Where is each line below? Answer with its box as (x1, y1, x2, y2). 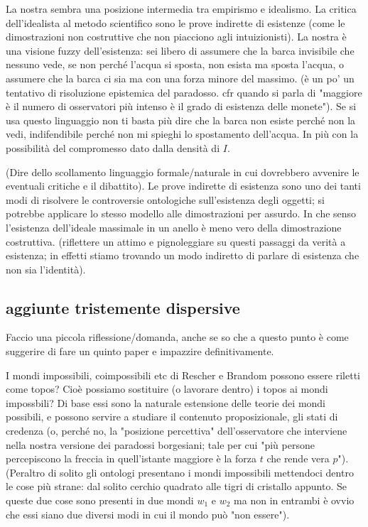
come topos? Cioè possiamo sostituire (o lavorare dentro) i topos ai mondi (6, 381, 328, 396)
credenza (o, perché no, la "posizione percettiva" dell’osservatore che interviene (6, 423, 347, 438)
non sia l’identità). (6, 261, 86, 276)
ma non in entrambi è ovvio (234, 493, 355, 508)
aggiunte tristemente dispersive (6, 296, 240, 318)
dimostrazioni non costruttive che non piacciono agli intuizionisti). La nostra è (6, 29, 347, 44)
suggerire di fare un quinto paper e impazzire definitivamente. (6, 344, 274, 359)
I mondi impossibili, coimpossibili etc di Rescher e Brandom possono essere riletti (6, 367, 360, 382)
